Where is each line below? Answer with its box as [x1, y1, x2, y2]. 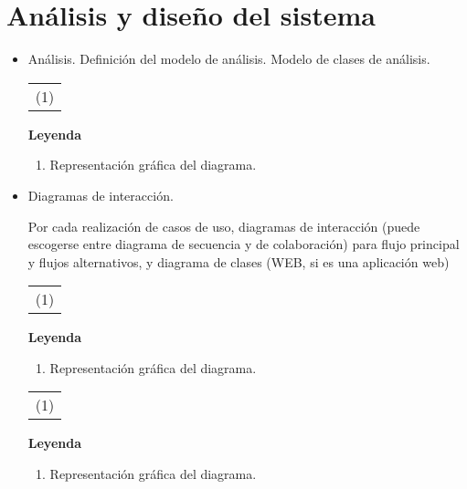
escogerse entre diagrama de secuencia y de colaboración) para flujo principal [27, 234, 460, 254]
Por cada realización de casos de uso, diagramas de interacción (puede [27, 216, 420, 235]
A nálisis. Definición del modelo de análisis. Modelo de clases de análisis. [27, 49, 430, 68]
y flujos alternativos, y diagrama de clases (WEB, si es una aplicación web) [27, 252, 450, 271]
